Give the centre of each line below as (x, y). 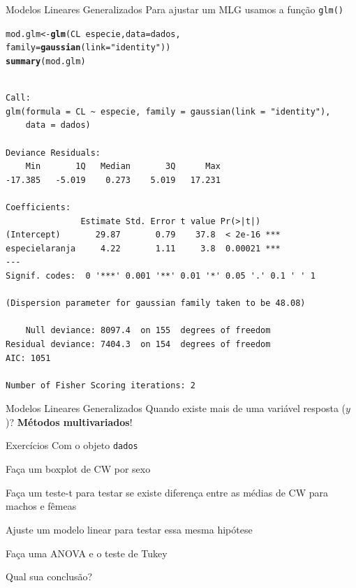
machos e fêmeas (41, 506)
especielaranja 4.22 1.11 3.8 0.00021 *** (143, 248)
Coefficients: (38, 207)
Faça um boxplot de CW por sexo (78, 469)
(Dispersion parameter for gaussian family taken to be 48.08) (156, 303)
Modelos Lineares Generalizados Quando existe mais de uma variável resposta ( (176, 408)
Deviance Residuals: (53, 153)
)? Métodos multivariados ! (69, 421)
